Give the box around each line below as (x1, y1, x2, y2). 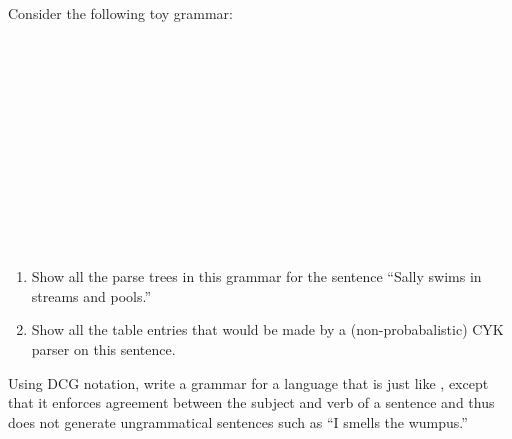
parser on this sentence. (31, 338, 176, 359)
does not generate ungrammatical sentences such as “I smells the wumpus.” (8, 411, 468, 432)
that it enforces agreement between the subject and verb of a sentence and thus (8, 392, 495, 413)
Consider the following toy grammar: (8, 3, 233, 23)
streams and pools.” (31, 285, 152, 306)
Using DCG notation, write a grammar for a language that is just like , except (8, 372, 489, 393)
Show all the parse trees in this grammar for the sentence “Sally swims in (31, 266, 482, 287)
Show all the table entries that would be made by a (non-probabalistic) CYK (31, 319, 504, 340)
